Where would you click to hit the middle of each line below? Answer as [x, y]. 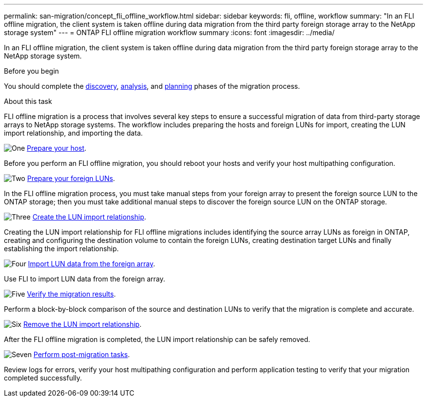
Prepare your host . [57, 148]
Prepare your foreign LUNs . [71, 178]
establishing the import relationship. [61, 249]
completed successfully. [43, 378]
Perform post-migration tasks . [82, 354]
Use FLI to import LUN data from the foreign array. [85, 279]
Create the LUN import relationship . [89, 217]
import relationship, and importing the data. [73, 133]
